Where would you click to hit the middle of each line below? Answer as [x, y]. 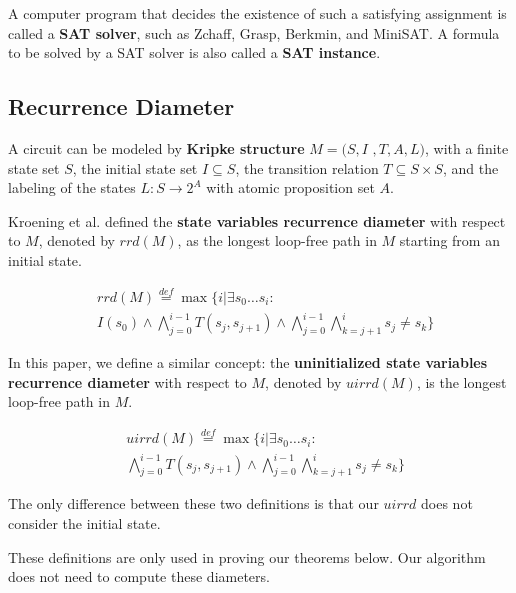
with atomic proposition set [290, 187]
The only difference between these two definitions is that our [193, 503]
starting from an [449, 240]
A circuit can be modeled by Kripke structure [156, 147]
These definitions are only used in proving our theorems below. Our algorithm [247, 556]
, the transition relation [307, 167]
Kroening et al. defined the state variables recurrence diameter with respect [257, 220]
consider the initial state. [84, 523]
